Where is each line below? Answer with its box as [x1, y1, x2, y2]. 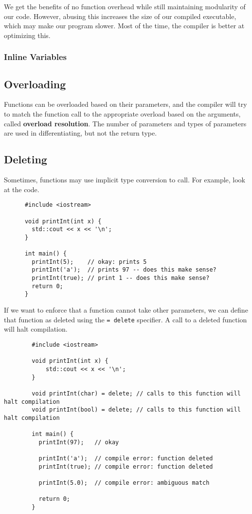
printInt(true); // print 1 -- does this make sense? [32, 275, 210, 282]
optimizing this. [4, 30, 51, 40]
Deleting [4, 152, 47, 167]
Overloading [4, 76, 66, 91]
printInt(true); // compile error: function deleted [38, 463, 213, 470]
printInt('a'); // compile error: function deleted [38, 455, 213, 462]
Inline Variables [4, 51, 67, 63]
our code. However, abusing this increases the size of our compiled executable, [4, 11, 236, 21]
